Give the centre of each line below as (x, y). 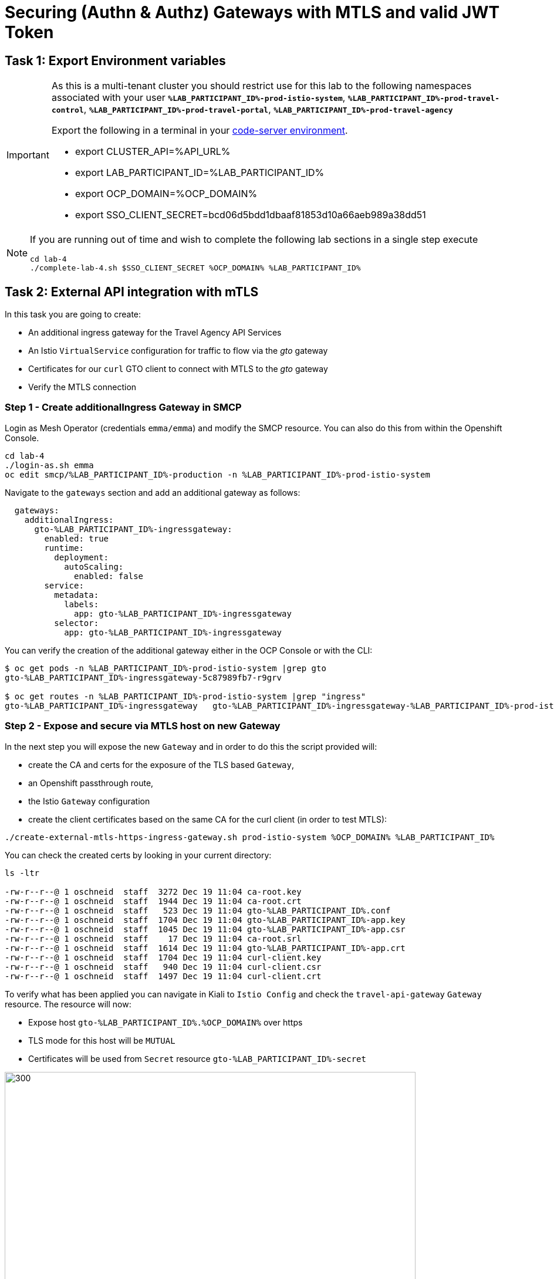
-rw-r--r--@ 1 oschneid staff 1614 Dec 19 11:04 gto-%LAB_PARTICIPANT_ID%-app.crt (205, 948)
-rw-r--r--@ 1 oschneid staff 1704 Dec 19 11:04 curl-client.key (163, 957)
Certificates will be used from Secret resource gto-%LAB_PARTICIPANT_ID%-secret (197, 1058)
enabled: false (109, 576)
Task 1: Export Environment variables (115, 60)
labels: (82, 604)
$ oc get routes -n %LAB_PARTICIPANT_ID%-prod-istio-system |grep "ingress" (185, 696)
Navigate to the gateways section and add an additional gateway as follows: (153, 492)
